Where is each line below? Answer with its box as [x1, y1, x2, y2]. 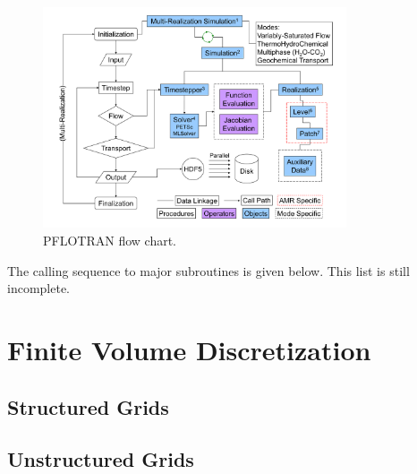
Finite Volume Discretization [7, 332, 371, 367]
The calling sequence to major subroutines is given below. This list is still [7, 261, 410, 280]
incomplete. [7, 279, 70, 297]
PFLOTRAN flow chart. [43, 231, 176, 250]
